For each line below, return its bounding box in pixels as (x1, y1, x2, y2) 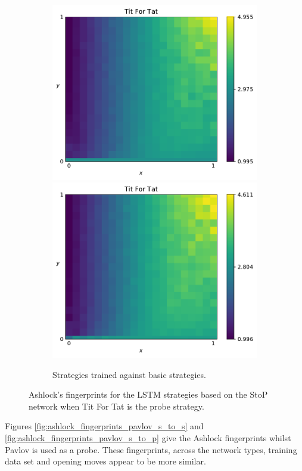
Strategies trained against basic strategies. (52, 368, 206, 380)
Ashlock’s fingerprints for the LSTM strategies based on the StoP (29, 388, 268, 401)
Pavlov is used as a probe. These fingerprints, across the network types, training (5, 443, 297, 455)
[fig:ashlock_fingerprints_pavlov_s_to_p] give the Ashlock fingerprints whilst (5, 432, 291, 444)
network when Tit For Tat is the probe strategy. (29, 399, 204, 412)
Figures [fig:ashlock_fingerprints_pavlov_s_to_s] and (5, 420, 204, 432)
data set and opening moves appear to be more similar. (5, 455, 206, 467)
